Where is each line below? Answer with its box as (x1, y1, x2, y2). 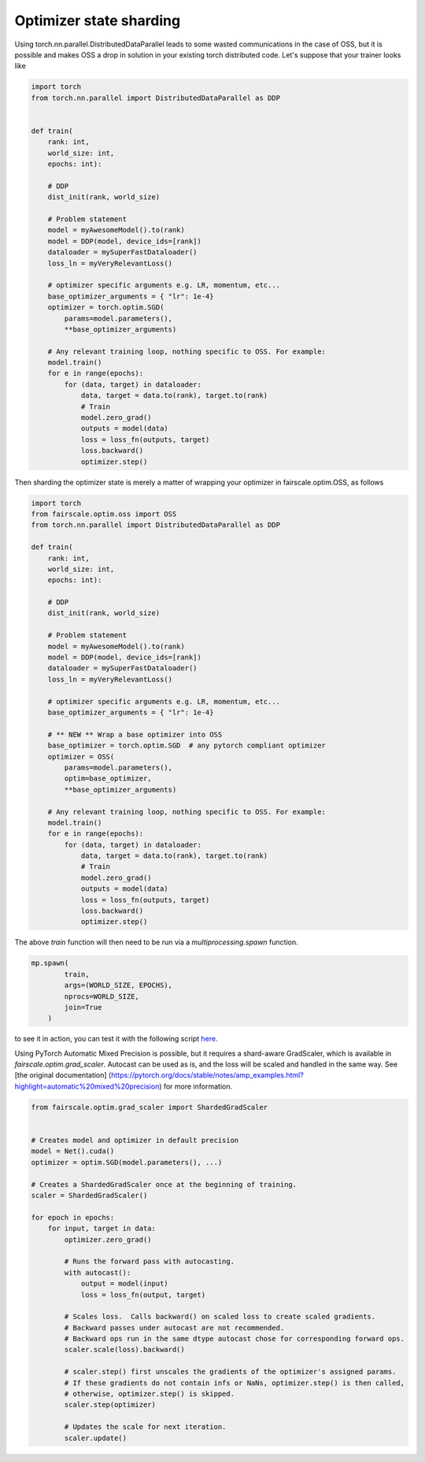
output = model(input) (80, 1279, 168, 1288)
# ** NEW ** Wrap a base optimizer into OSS (47, 729, 223, 739)
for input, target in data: (47, 1224, 157, 1233)
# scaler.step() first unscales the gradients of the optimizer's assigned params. (64, 1367, 397, 1376)
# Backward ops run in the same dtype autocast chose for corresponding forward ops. (64, 1334, 405, 1343)
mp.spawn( (31, 959, 69, 968)
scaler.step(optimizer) (64, 1401, 157, 1409)
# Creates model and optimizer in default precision (31, 1136, 239, 1145)
